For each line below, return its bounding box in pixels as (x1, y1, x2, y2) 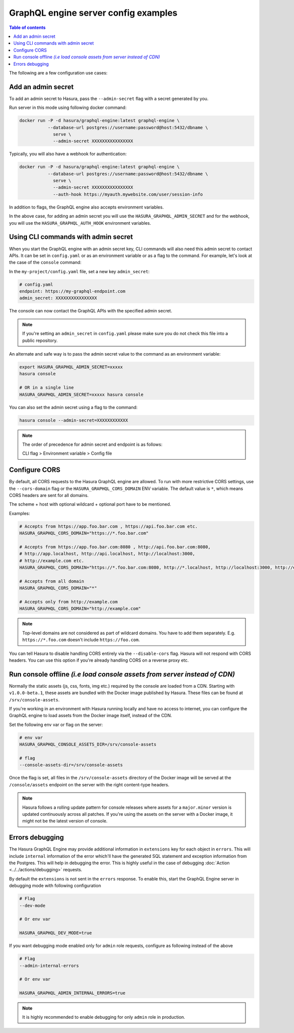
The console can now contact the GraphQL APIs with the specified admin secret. (9, 308, 172, 314)
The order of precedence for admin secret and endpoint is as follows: (22, 441, 163, 447)
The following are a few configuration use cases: (9, 70, 108, 76)
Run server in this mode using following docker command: (9, 104, 127, 110)
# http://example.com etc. (19, 558, 84, 564)
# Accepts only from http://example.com (19, 599, 118, 605)
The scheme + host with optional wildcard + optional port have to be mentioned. (9, 501, 171, 507)
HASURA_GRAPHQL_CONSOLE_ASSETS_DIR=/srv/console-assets (19, 742, 157, 748)
